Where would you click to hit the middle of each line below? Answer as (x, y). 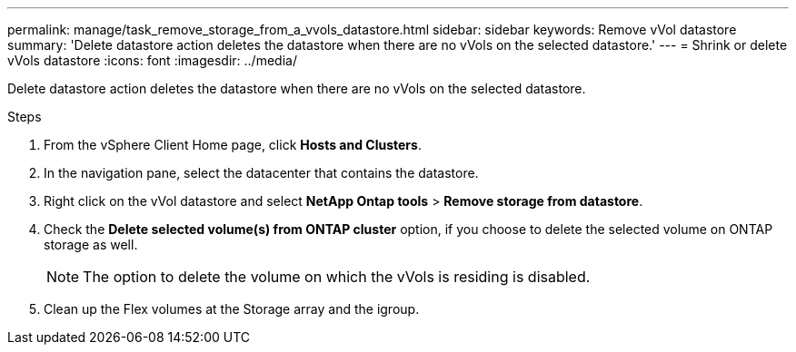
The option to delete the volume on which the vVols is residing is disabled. (337, 277)
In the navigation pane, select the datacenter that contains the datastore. (261, 173)
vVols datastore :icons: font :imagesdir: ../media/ (152, 60)
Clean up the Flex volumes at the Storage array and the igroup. (232, 309)
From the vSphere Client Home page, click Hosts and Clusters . (233, 145)
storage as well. (91, 244)
